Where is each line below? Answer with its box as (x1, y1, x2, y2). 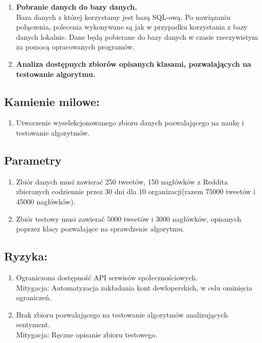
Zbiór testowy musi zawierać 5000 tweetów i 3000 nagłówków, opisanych (16, 213, 242, 224)
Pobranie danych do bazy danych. (16, 2, 137, 12)
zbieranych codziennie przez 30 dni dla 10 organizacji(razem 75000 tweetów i (16, 186, 255, 197)
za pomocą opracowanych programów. (16, 41, 135, 52)
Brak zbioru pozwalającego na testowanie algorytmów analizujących (16, 309, 228, 320)
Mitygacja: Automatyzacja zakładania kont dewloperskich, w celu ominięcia (16, 282, 252, 293)
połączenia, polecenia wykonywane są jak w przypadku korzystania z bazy (16, 21, 248, 32)
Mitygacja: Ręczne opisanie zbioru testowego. (16, 329, 158, 339)
